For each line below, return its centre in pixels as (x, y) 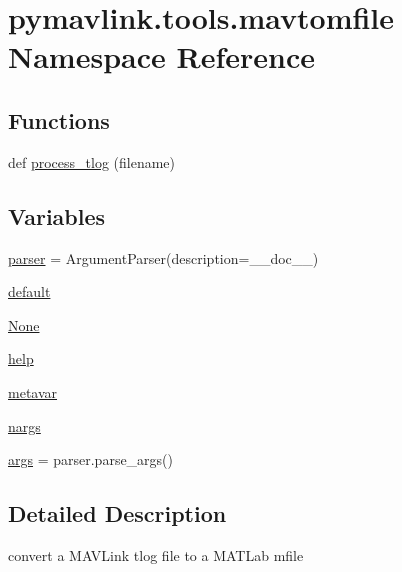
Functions (59, 119)
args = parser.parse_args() (91, 459)
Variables (57, 215)
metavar (33, 391)
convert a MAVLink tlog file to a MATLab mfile (156, 554)
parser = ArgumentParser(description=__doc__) (163, 257)
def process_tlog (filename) (92, 161)
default (29, 291)
